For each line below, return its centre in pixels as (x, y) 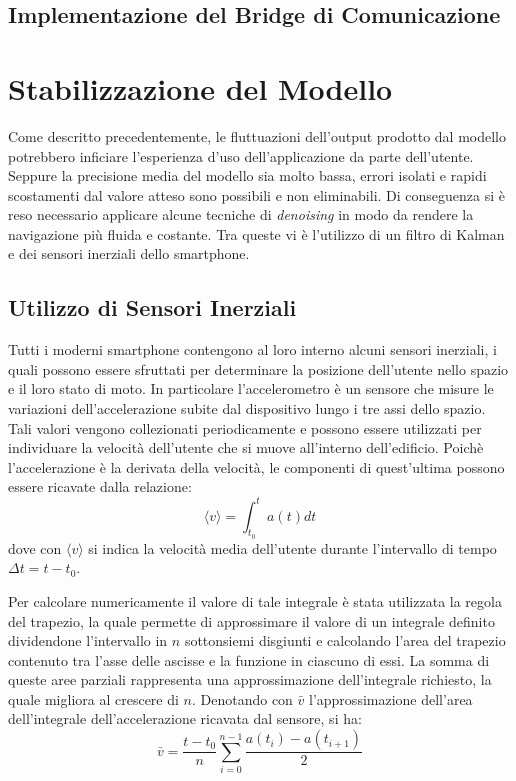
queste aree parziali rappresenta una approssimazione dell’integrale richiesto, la (250, 679)
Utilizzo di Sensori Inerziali (152, 307)
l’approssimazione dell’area (391, 698)
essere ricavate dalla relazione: (100, 486)
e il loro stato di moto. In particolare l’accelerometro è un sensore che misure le (251, 388)
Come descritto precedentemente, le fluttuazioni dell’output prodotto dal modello (257, 135)
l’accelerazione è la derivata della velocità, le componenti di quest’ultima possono (256, 466)
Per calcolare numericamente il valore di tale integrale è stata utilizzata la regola (255, 600)
